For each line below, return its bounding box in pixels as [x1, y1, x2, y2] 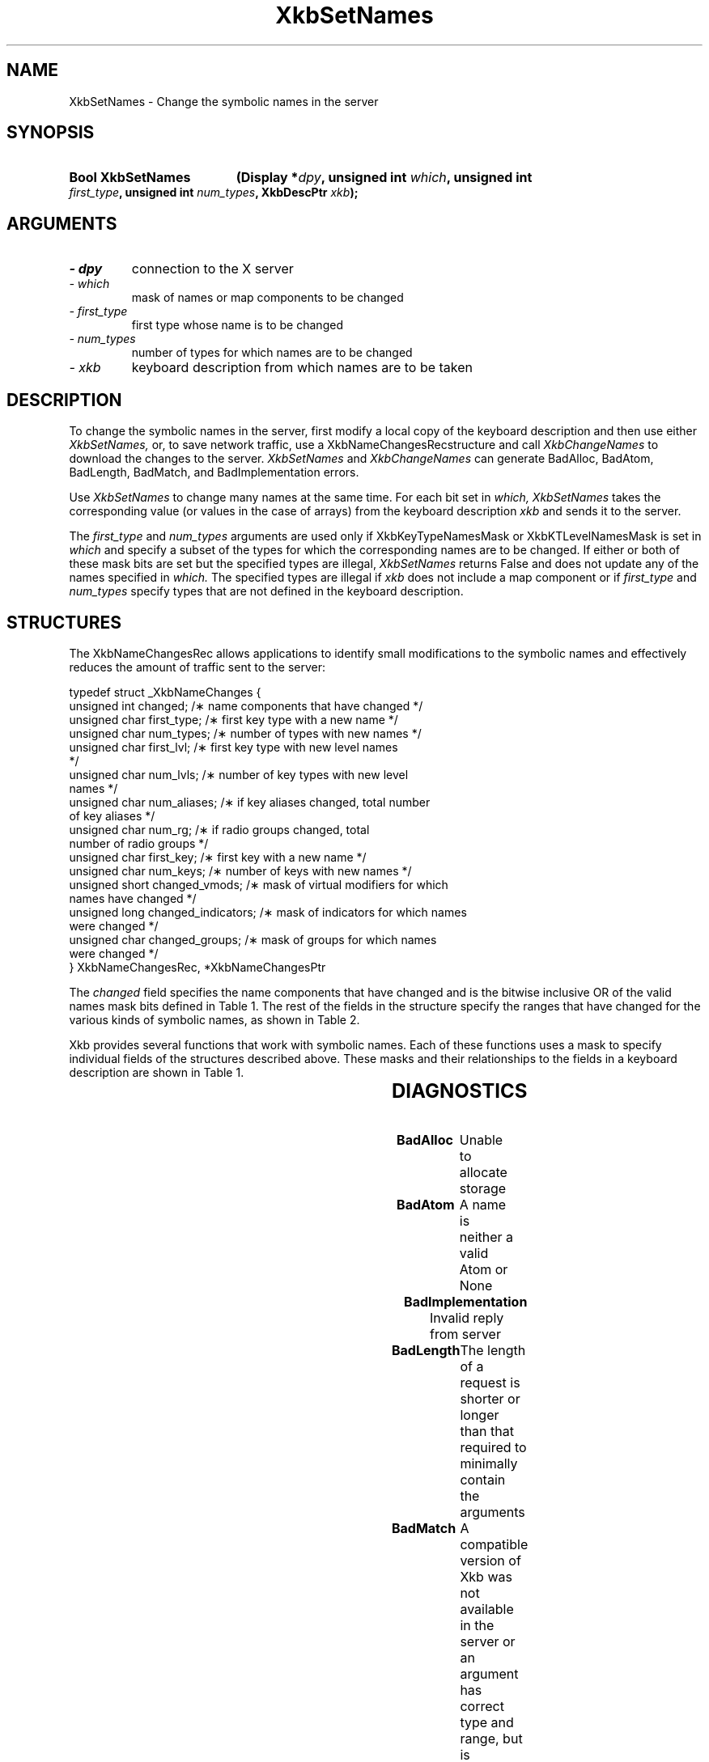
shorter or [460, 1390, 520, 1407]
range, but [460, 1730, 523, 1747]
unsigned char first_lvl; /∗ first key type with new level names [69, 739, 398, 754]
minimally [460, 1455, 518, 1472]
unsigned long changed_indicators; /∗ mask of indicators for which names [69, 904, 467, 919]
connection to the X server [131, 260, 294, 277]
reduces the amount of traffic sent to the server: [69, 659, 326, 674]
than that [460, 1422, 514, 1439]
